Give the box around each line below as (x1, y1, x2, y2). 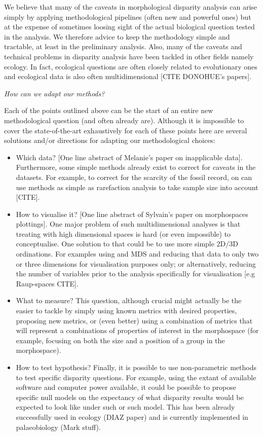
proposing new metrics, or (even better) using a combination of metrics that (16, 315, 253, 325)
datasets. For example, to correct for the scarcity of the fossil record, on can (16, 171, 252, 182)
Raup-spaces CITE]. (16, 278, 79, 288)
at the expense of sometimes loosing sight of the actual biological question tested (4, 21, 255, 32)
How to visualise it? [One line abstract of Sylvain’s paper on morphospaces (16, 208, 248, 219)
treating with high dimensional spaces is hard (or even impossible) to (16, 228, 231, 239)
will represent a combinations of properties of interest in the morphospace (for (16, 325, 259, 336)
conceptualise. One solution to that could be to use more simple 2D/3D (16, 238, 239, 249)
